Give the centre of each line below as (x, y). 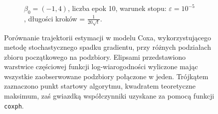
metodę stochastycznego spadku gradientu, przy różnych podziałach (108, 47)
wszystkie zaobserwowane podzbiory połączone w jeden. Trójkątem (106, 76)
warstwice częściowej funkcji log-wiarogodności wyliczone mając (101, 66)
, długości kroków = (55, 18)
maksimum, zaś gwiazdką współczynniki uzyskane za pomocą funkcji (109, 96)
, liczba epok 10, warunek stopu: (117, 8)
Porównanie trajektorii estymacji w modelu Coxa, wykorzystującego (108, 37)
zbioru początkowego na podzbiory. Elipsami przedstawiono (95, 57)
